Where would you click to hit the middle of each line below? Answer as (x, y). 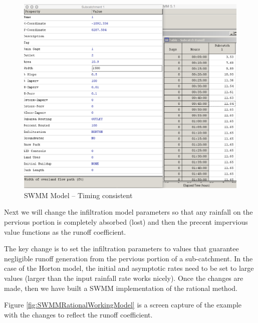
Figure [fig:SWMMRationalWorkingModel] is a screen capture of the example (123, 305)
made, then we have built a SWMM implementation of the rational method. (121, 288)
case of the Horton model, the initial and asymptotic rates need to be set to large (129, 268)
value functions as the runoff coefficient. (65, 231)
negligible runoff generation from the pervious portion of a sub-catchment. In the (128, 258)
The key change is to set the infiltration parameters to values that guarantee (121, 249)
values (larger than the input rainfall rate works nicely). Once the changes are (124, 278)
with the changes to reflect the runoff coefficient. (78, 314)
